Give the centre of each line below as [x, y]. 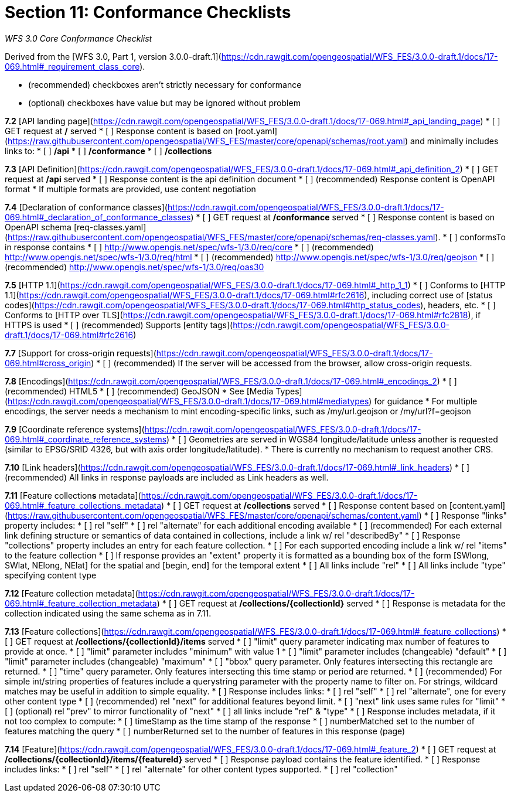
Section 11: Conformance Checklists [148, 12]
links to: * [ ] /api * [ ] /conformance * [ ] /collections [108, 151]
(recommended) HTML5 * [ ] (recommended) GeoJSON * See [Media [139, 391]
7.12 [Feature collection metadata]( [71, 593]
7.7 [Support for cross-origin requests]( [81, 353]
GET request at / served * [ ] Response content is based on [119, 131]
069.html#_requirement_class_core [72, 66]
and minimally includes [454, 141]
